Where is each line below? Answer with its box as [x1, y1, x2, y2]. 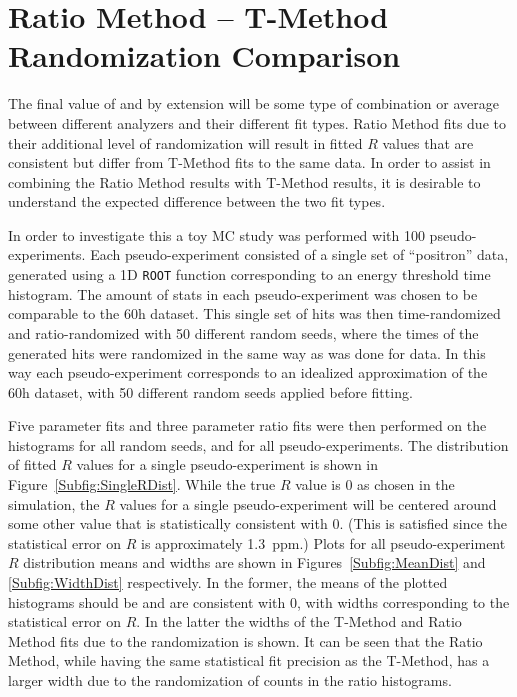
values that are [382, 132, 474, 153]
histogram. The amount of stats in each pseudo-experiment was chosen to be [8, 283, 478, 304]
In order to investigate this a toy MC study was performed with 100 [8, 224, 425, 245]
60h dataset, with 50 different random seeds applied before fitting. [8, 381, 413, 402]
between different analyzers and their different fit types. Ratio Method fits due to [8, 112, 506, 133]
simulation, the [8, 493, 100, 514]
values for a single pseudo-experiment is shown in [76, 454, 379, 475]
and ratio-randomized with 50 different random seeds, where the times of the [8, 322, 479, 343]
